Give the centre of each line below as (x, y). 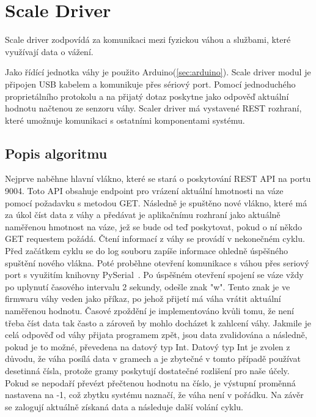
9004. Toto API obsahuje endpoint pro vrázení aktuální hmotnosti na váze (144, 191)
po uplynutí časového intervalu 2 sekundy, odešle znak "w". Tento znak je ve (148, 286)
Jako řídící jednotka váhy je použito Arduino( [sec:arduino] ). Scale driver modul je (158, 72)
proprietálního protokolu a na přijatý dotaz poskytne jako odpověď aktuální (147, 96)
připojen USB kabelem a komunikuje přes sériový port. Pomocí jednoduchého (150, 84)
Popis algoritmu (56, 153)
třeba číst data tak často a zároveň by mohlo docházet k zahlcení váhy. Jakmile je (158, 322)
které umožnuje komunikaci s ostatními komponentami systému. (125, 120)
